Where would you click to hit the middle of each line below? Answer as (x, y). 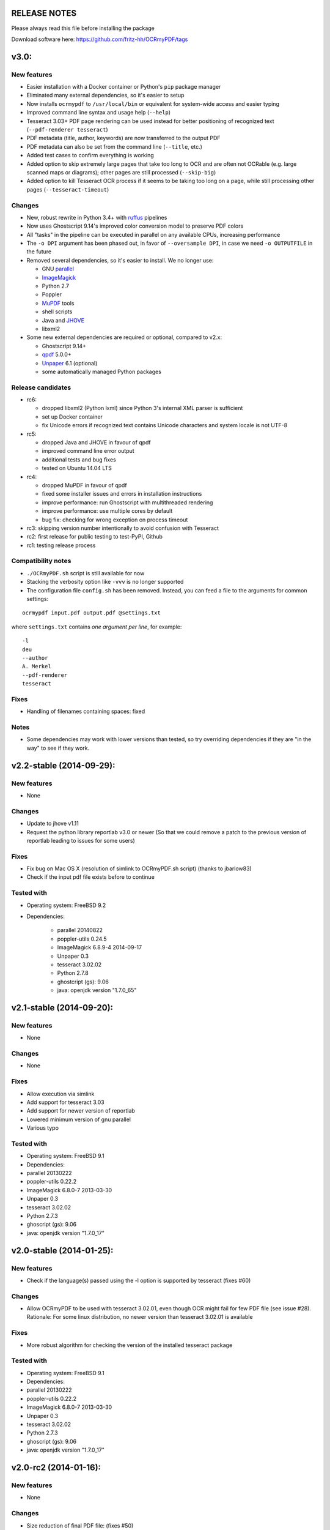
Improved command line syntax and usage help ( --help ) (99, 113)
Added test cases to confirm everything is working (90, 155)
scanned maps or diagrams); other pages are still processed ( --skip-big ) (121, 172)
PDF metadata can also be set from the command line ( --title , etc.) (115, 146)
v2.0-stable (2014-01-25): (62, 1251)
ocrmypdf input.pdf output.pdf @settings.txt (92, 613)
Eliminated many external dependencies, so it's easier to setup (105, 95)
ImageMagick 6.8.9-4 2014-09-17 (100, 947)
